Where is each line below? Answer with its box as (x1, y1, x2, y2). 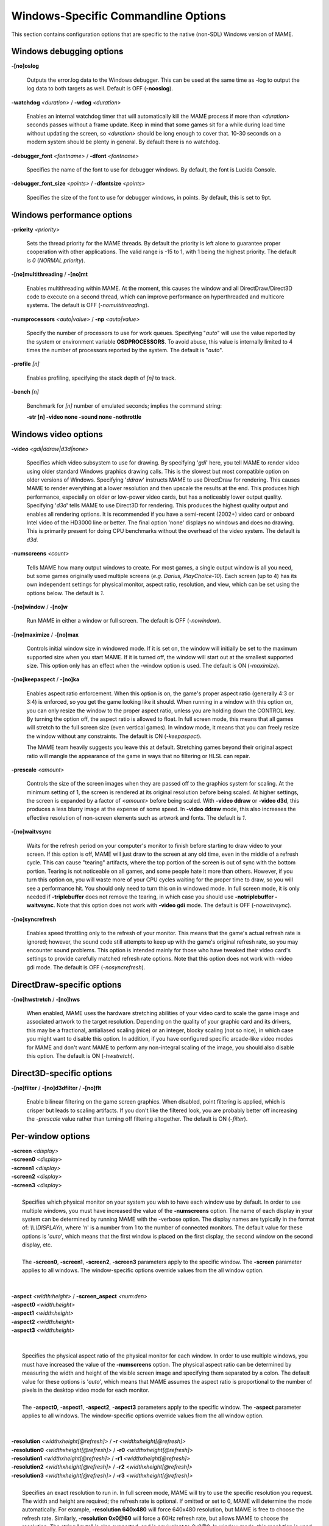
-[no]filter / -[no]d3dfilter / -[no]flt (11, 1084, 102, 1091)
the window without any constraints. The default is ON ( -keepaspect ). (26, 732, 202, 740)
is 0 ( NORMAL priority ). (26, 256, 85, 264)
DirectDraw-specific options (11, 980, 122, 990)
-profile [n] (11, 360, 40, 367)
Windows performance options (11, 209, 132, 220)
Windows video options (11, 429, 104, 439)
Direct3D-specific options (11, 1068, 113, 1079)
